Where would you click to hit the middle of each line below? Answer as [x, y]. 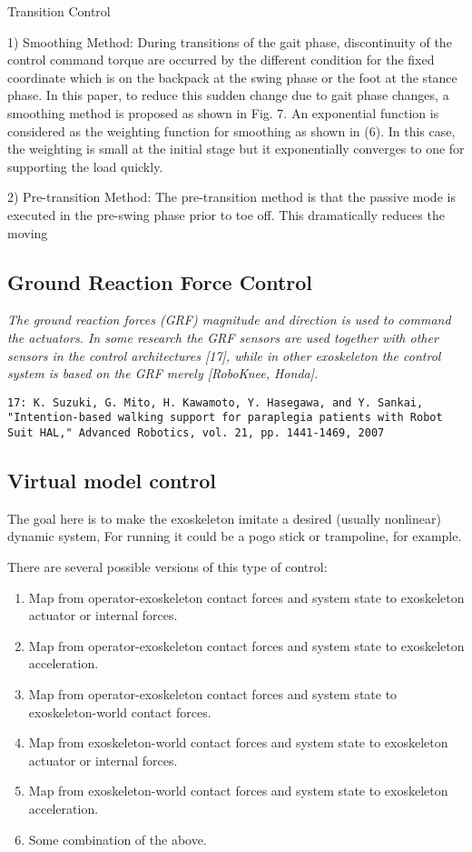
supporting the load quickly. [85, 166]
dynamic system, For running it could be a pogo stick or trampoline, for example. [235, 536]
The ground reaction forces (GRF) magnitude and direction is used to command [229, 320]
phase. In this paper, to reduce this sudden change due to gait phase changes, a [228, 95]
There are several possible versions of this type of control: [167, 567]
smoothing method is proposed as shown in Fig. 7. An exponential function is [223, 112]
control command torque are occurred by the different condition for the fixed [221, 60]
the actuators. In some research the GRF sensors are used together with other [223, 337]
